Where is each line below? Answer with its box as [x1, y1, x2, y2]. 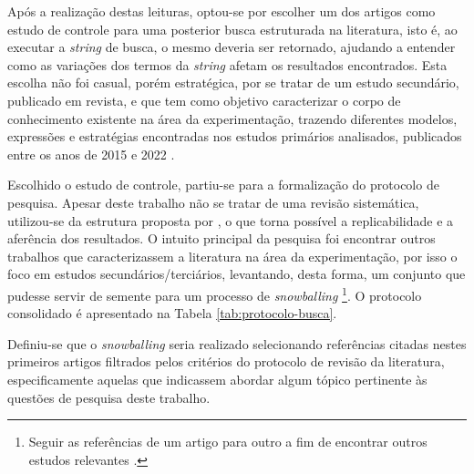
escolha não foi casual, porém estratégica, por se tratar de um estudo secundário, [7, 73, 459, 92]
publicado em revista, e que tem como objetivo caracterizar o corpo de [7, 90, 401, 109]
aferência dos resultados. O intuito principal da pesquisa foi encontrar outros [7, 229, 436, 248]
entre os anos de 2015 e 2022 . [7, 144, 175, 163]
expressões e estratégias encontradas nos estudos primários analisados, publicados [7, 127, 462, 146]
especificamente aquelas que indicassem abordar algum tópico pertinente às [7, 369, 428, 388]
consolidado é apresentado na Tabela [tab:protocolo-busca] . [7, 304, 337, 323]
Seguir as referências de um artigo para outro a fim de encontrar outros [28, 432, 428, 451]
